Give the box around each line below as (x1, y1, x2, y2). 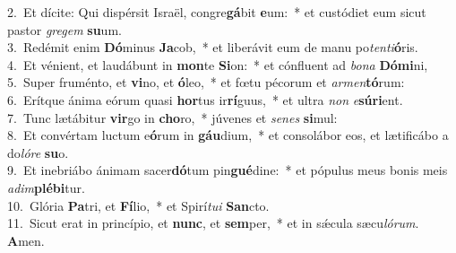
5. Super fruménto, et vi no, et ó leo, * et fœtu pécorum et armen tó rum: (7, 73, 405, 92)
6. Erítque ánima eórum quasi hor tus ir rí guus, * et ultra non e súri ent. (7, 90, 403, 109)
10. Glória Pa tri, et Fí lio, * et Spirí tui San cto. (7, 196, 270, 214)
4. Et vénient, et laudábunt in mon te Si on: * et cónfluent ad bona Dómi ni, (7, 55, 428, 74)
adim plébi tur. (7, 178, 85, 196)
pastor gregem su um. (7, 20, 122, 39)
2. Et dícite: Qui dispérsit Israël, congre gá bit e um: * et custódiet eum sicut (7, 3, 426, 21)
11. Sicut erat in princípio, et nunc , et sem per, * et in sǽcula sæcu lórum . (7, 214, 419, 232)
